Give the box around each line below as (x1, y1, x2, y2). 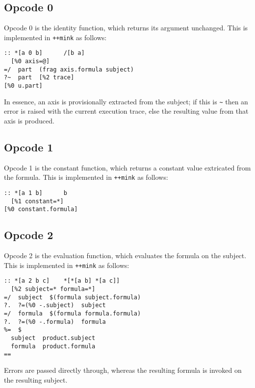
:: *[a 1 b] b (4, 190, 67, 197)
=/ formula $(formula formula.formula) (4, 310, 141, 317)
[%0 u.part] (4, 82, 43, 90)
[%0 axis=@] (11, 58, 50, 65)
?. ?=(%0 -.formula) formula (4, 318, 106, 325)
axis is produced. (4, 115, 54, 125)
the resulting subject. (4, 374, 68, 385)
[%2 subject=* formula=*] (11, 286, 96, 293)
